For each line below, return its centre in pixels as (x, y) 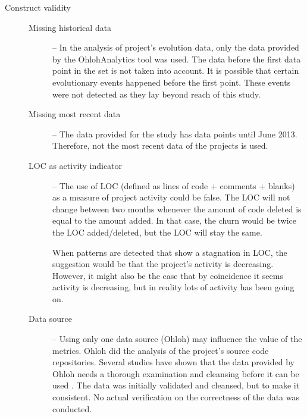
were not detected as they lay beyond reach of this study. (156, 94)
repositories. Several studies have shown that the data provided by (173, 362)
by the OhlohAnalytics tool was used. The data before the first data (177, 59)
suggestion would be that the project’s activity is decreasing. (163, 264)
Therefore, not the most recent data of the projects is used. (160, 145)
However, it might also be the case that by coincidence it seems (168, 275)
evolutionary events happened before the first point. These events (172, 82)
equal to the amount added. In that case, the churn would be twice (174, 220)
